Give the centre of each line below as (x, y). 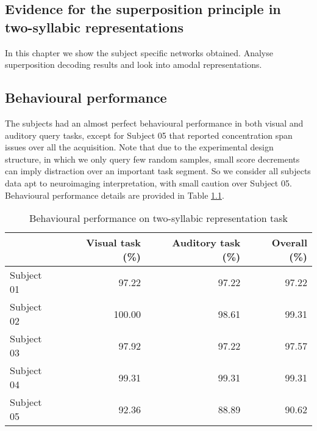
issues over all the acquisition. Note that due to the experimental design (139, 147)
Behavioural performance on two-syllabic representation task (158, 218)
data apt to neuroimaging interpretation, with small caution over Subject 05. (148, 182)
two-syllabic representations (94, 27)
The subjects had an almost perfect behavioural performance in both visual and (154, 123)
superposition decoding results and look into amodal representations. (134, 64)
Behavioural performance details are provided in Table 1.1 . (115, 195)
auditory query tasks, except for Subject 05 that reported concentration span (149, 135)
